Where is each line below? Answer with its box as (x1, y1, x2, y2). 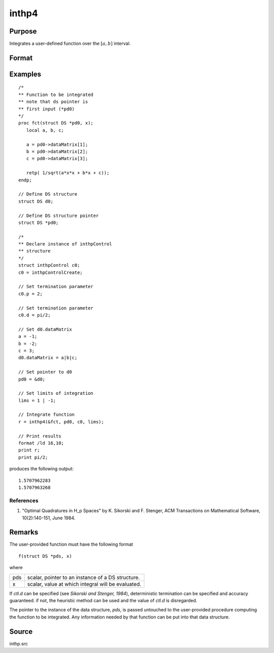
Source (9, 627, 33, 636)
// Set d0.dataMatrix (18, 326, 72, 332)
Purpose (9, 27, 37, 36)
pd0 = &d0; (18, 376, 46, 382)
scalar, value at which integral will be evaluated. (27, 580, 142, 587)
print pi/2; (18, 454, 48, 460)
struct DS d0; (18, 198, 53, 204)
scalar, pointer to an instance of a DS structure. (27, 574, 140, 581)
